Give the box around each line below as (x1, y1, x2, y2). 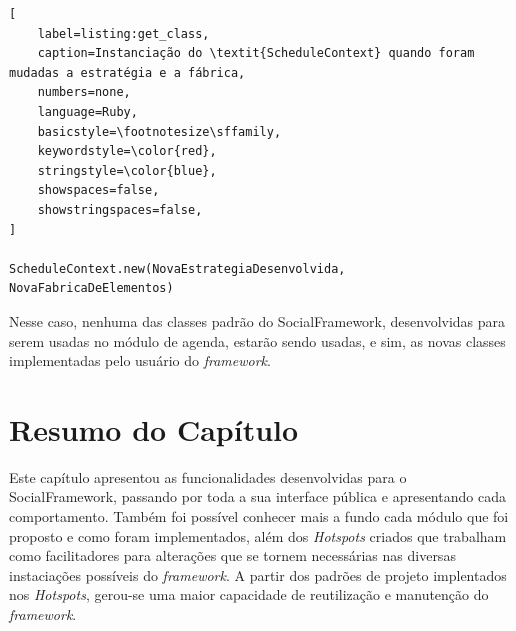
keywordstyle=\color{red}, (37, 144, 217, 159)
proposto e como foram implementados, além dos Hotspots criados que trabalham (9, 525, 507, 546)
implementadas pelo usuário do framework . (9, 350, 271, 371)
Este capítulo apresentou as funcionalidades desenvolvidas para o (9, 466, 407, 487)
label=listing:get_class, (37, 26, 210, 41)
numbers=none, (37, 85, 131, 100)
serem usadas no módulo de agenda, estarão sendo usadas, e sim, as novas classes (9, 330, 506, 351)
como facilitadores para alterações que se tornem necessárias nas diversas (9, 545, 456, 566)
